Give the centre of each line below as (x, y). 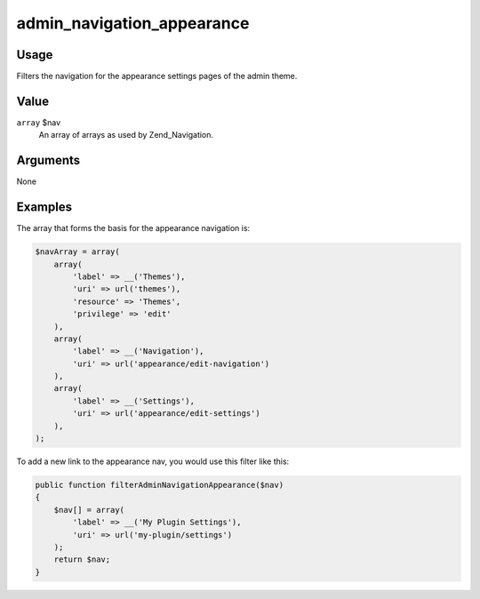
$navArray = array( (77, 252)
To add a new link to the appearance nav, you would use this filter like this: (153, 461)
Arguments (48, 160)
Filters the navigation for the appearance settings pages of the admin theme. (157, 76)
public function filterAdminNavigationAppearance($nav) (160, 485)
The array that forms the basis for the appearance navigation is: (133, 228)
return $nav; (82, 559)
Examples (44, 208)
